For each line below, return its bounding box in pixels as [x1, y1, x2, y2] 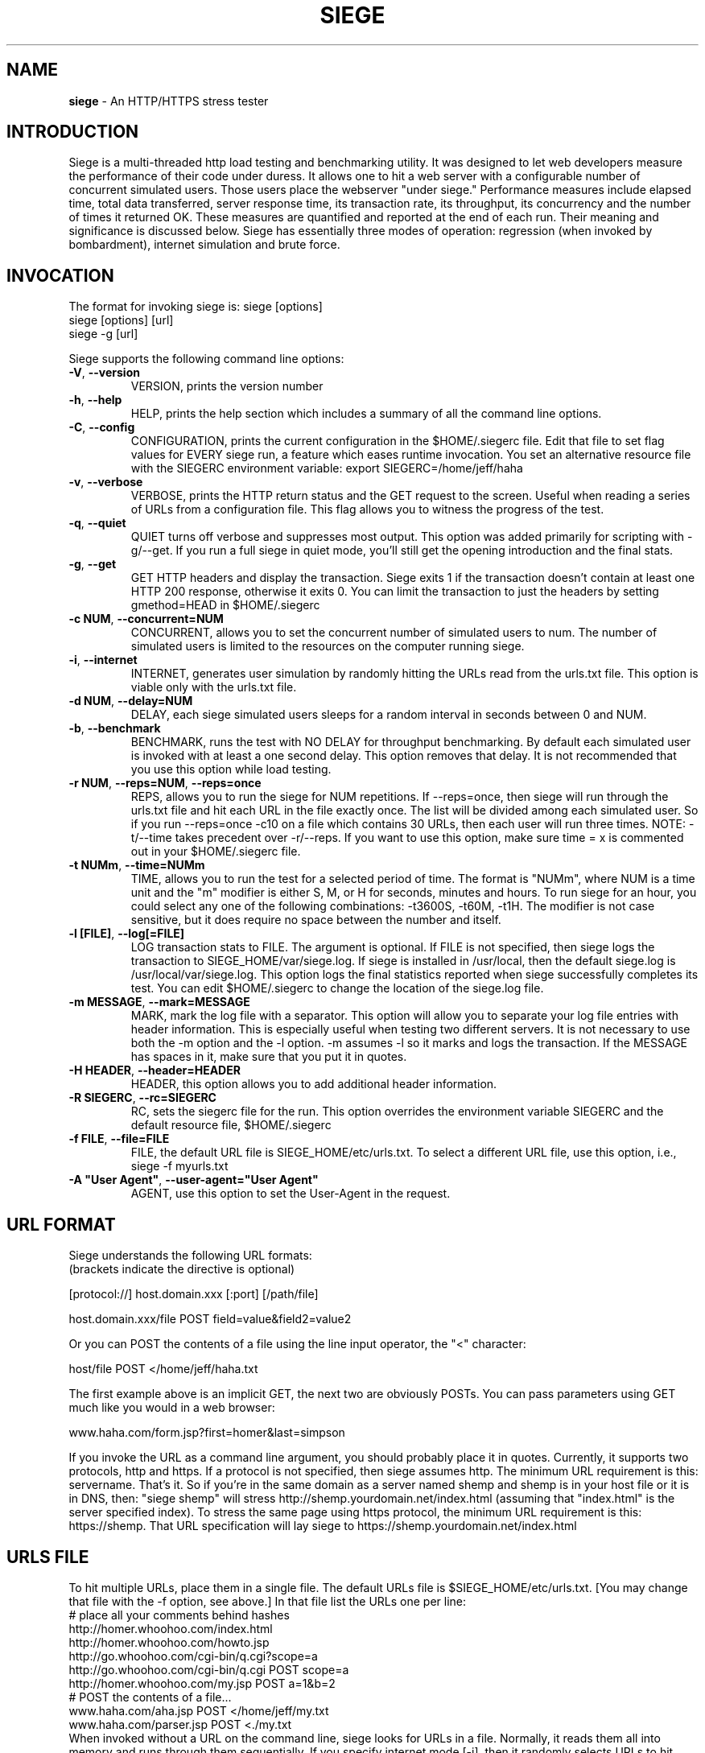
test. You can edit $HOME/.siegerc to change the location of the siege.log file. [130, 981, 544, 996]
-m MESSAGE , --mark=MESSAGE [68, 995, 250, 1009]
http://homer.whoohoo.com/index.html [68, 1621, 273, 1635]
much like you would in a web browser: [68, 1400, 275, 1415]
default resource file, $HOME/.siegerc [130, 1118, 332, 1132]
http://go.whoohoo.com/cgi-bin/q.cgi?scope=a [68, 1648, 318, 1663]
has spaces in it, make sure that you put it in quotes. [130, 1050, 407, 1064]
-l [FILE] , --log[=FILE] [68, 926, 185, 941]
